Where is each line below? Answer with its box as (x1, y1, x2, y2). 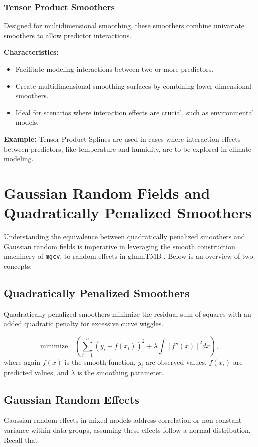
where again (4, 356, 41, 367)
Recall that (4, 434, 38, 445)
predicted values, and (4, 367, 69, 377)
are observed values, (145, 356, 207, 367)
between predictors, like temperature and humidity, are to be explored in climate (4, 143, 251, 154)
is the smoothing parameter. (77, 367, 164, 377)
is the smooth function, (64, 356, 136, 367)
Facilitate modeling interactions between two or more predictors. (15, 64, 214, 74)
